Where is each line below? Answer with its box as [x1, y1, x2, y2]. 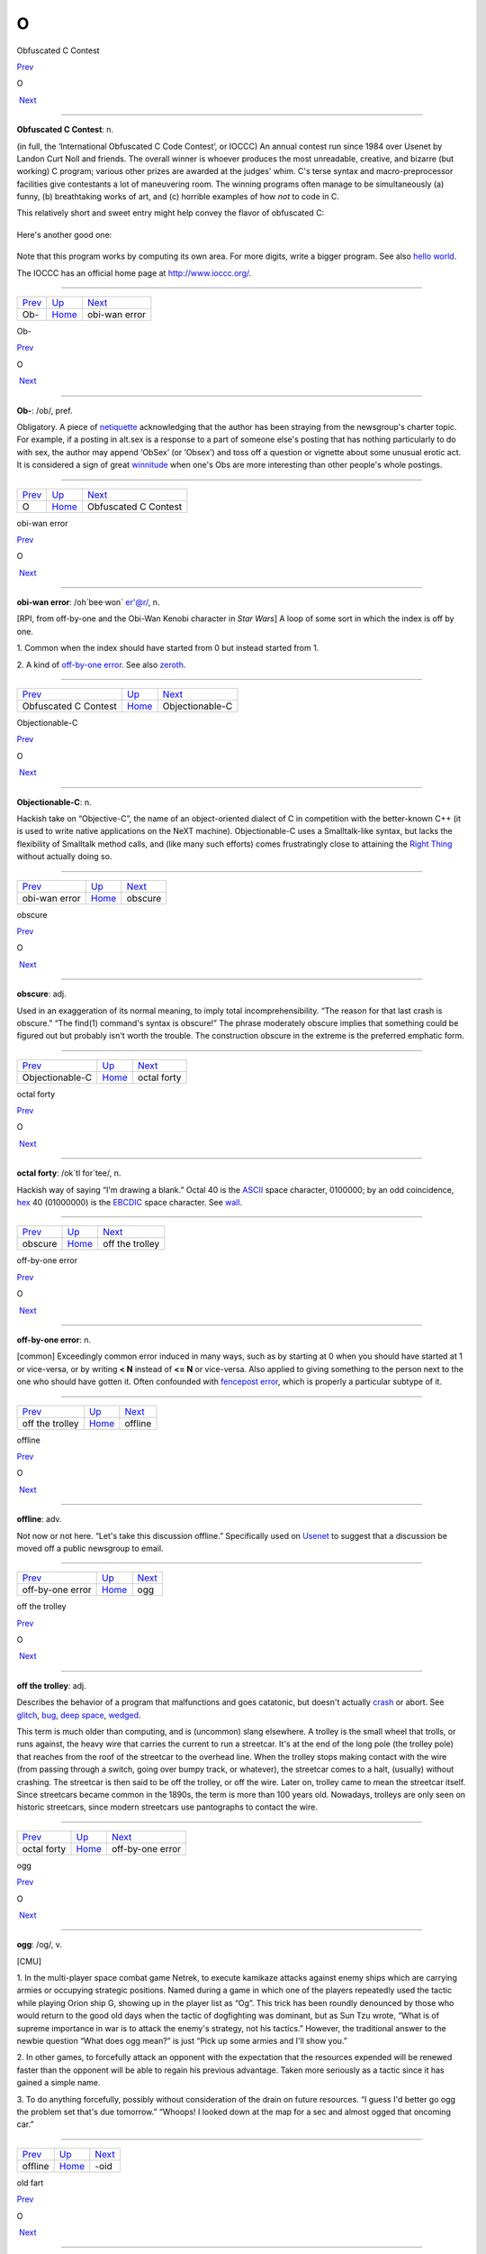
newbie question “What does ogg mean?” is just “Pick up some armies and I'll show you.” [16, 2036, 348, 2047]
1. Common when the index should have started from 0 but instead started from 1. [16, 643, 319, 654]
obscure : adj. [16, 988, 67, 1000]
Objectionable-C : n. [16, 796, 92, 807]
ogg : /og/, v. [16, 1939, 63, 1950]
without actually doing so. [16, 851, 112, 862]
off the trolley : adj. [16, 1680, 86, 1690]
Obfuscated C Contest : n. [16, 124, 114, 135]
